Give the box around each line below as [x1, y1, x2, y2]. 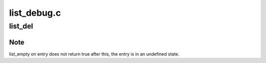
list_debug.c [9, 7, 61, 18]
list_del [9, 22, 33, 31]
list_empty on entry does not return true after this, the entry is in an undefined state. [9, 51, 180, 57]
